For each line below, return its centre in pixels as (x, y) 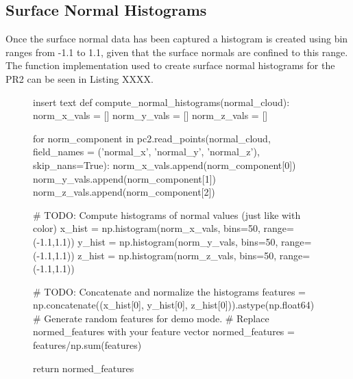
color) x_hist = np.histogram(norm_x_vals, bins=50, (147, 228)
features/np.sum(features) (87, 345)
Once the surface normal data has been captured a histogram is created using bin (177, 39)
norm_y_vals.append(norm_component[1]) (124, 178)
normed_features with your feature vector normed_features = (164, 331)
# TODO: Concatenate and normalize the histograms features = (169, 291)
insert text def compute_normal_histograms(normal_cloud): (161, 102)
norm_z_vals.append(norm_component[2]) (124, 192)
